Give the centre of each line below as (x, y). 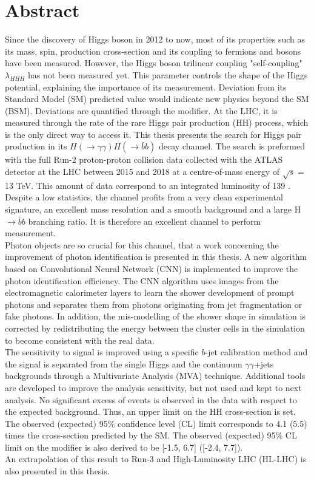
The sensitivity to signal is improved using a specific (102, 352)
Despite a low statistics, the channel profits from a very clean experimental (144, 197)
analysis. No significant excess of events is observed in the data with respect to (151, 399)
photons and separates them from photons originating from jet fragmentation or (154, 304)
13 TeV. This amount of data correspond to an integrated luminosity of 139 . (148, 185)
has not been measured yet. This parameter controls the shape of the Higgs (168, 74)
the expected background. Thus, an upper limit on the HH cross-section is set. (150, 411)
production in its (36, 146)
